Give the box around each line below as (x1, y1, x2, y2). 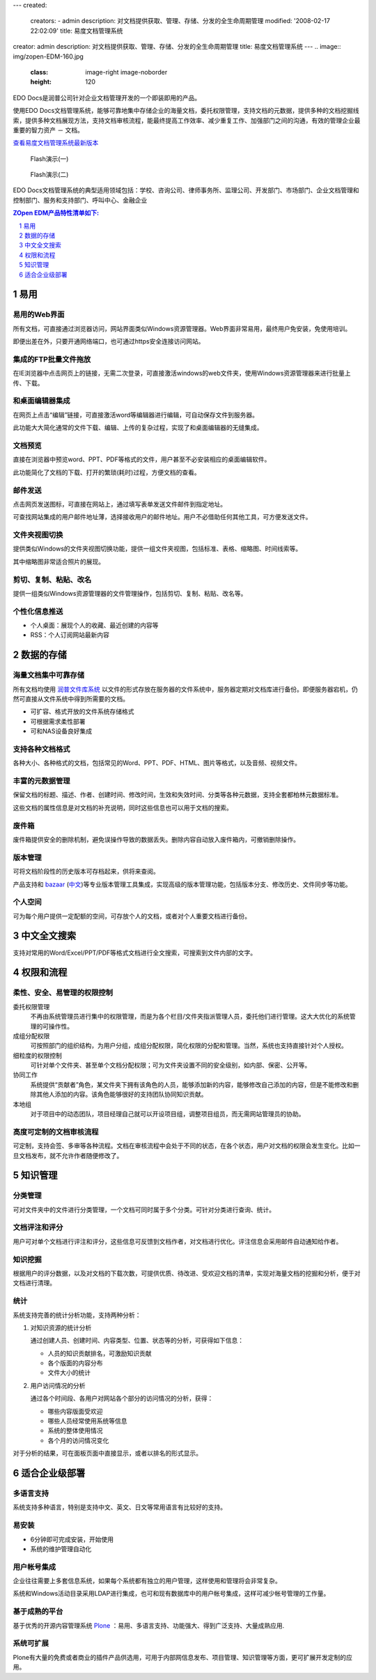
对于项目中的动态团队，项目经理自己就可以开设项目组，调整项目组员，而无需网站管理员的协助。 (30, 1110, 305, 1118)
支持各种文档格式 (13, 744, 70, 754)
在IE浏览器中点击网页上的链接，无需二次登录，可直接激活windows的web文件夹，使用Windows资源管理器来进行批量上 (13, 369, 351, 378)
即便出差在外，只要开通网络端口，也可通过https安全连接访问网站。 (13, 337, 205, 346)
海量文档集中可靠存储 (13, 670, 85, 680)
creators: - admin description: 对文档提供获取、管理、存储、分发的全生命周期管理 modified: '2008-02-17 (30, 17, 331, 25)
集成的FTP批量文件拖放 (13, 354, 91, 364)
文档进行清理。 (13, 1279, 56, 1287)
